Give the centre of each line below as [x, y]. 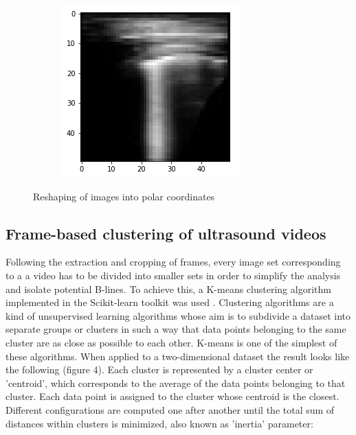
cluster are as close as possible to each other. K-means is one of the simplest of [171, 342]
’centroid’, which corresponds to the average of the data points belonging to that [176, 383]
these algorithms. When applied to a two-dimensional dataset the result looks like [178, 356]
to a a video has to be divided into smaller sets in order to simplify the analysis [173, 275]
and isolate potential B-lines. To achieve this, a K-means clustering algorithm [168, 289]
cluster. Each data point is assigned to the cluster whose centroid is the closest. [173, 396]
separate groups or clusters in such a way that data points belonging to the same [176, 329]
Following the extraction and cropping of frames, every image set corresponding [173, 262]
